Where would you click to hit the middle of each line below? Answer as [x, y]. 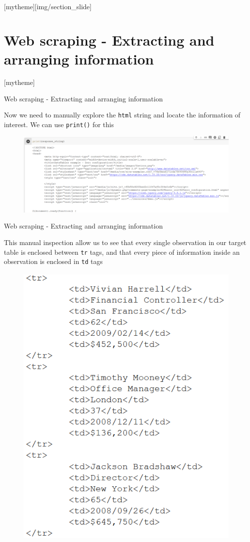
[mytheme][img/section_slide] [48, 6]
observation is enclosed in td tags [54, 261]
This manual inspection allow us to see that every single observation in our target [125, 242]
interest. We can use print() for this [59, 124]
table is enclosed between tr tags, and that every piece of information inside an [122, 252]
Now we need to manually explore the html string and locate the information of [122, 115]
